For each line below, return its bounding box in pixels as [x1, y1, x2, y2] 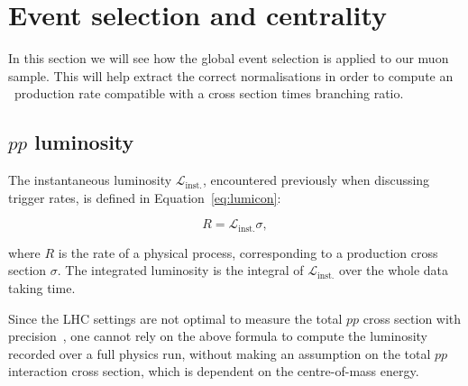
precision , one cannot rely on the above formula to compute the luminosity [8, 326, 428, 345]
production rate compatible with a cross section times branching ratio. [14, 84, 404, 103]
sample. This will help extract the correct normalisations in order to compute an [8, 66, 454, 85]
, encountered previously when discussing [202, 170, 430, 189]
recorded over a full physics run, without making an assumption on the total [8, 344, 431, 363]
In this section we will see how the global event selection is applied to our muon [8, 49, 449, 68]
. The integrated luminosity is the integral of [57, 261, 304, 280]
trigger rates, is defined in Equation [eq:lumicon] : [8, 188, 281, 207]
